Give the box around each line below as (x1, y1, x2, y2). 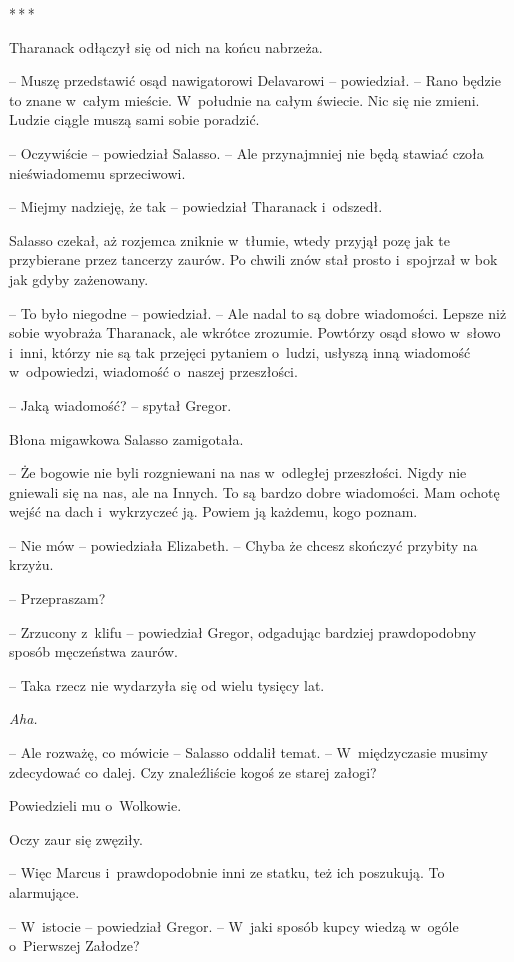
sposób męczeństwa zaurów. (9, 641, 179, 662)
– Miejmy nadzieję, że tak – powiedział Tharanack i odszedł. (9, 196, 383, 217)
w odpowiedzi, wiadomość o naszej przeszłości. (9, 361, 298, 382)
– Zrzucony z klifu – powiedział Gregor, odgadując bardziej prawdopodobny (9, 621, 477, 642)
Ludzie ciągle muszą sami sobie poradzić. (9, 109, 260, 130)
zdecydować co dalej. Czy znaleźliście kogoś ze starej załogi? (9, 761, 377, 782)
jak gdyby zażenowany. (9, 268, 149, 289)
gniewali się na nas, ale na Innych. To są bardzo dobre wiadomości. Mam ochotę (9, 481, 500, 502)
